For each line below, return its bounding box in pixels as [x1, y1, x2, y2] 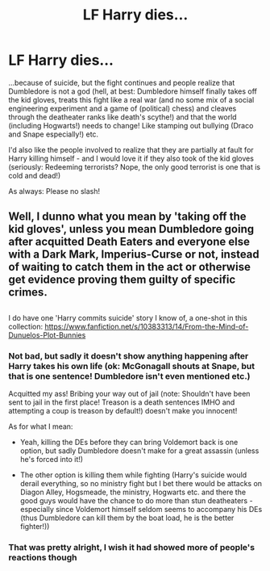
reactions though [8, 552, 77, 563]
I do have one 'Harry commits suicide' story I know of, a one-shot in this [8, 313, 247, 322]
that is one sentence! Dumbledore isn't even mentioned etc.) [8, 370, 251, 381]
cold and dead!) [8, 170, 61, 180]
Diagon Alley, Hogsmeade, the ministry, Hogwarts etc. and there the [19, 487, 247, 498]
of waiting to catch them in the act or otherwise [8, 260, 251, 274]
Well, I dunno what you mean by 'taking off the [8, 210, 247, 224]
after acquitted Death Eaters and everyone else [8, 235, 250, 249]
